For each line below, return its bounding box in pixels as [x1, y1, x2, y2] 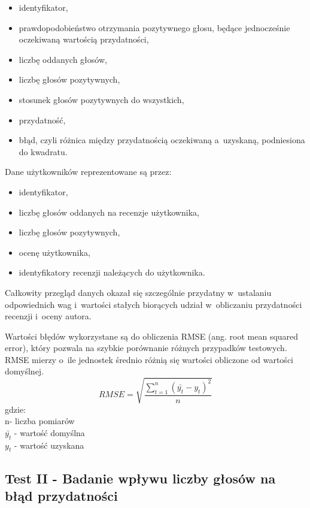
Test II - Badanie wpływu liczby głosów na [5, 468, 276, 487]
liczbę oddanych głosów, [19, 53, 107, 65]
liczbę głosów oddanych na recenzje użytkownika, [19, 205, 199, 218]
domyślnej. [5, 365, 44, 377]
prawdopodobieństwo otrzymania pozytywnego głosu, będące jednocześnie [19, 21, 290, 34]
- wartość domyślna [14, 426, 85, 439]
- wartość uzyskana [14, 439, 84, 451]
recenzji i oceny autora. [5, 310, 92, 322]
